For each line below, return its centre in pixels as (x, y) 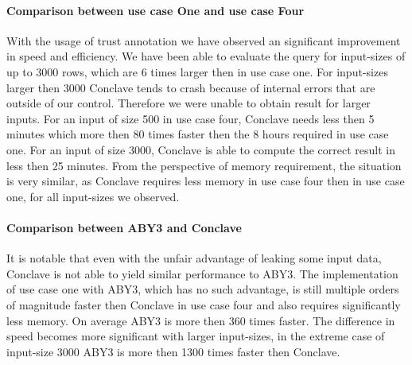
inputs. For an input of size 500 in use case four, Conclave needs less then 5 (190, 118)
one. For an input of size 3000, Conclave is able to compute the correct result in (201, 149)
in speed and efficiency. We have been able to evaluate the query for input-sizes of (206, 56)
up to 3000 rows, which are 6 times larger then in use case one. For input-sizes (197, 71)
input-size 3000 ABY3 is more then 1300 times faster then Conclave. (173, 351)
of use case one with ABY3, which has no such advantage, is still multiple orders (203, 289)
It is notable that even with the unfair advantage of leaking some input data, (194, 258)
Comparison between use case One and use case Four (155, 10)
